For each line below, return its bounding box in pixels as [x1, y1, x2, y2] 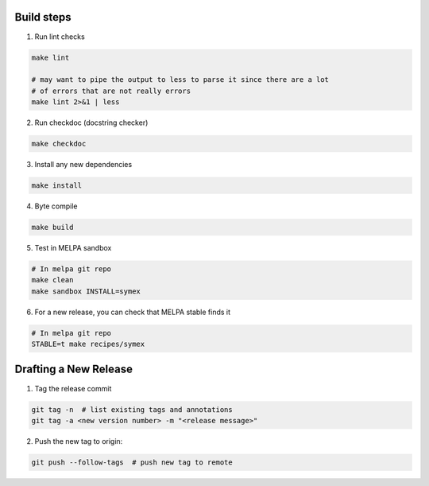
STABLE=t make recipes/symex [31, 340, 145, 349]
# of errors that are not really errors [31, 86, 191, 95]
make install [31, 181, 83, 190]
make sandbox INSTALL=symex [31, 286, 141, 296]
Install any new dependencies [34, 160, 133, 169]
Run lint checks [34, 32, 85, 41]
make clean [31, 275, 74, 285]
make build [31, 223, 74, 231]
